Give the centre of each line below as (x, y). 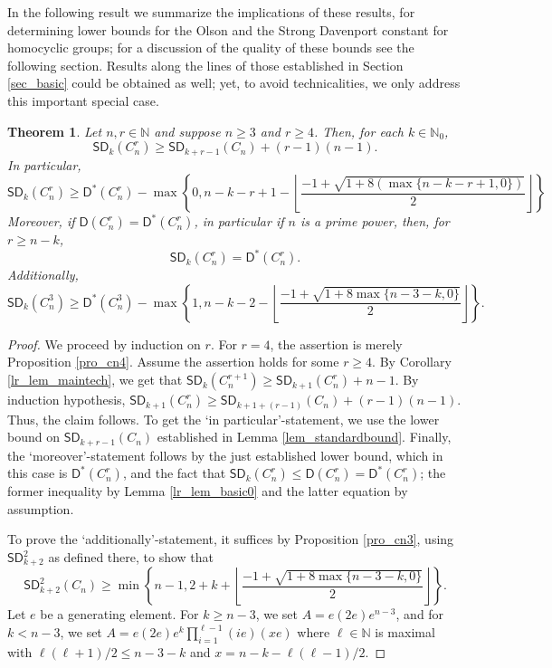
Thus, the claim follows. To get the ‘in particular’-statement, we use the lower (224, 419)
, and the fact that (174, 473)
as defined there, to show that (131, 557)
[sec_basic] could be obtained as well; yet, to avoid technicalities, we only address (234, 83)
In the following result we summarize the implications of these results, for (211, 12)
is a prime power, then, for (375, 221)
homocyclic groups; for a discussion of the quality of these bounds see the (211, 48)
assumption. (41, 508)
